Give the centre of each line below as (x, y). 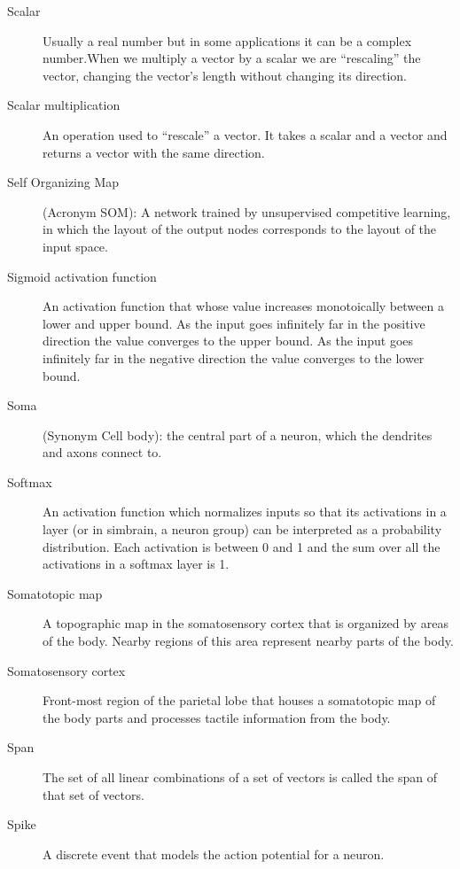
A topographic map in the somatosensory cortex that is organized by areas (246, 623)
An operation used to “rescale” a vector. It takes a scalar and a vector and (245, 134)
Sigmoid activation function (82, 276)
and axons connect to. (102, 452)
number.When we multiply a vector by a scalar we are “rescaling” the (232, 58)
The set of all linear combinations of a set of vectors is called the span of (240, 777)
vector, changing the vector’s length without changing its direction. (225, 75)
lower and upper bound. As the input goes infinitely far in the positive (234, 323)
